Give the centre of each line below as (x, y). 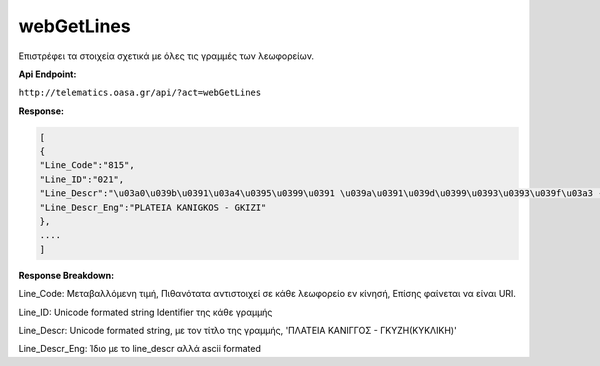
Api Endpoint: (47, 74)
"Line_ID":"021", (82, 179)
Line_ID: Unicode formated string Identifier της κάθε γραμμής (145, 312)
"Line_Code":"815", (87, 165)
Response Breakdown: (66, 275)
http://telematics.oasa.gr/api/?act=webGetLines (140, 93)
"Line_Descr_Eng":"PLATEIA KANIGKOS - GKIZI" (153, 207)
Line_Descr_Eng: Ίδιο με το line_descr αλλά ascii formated (140, 349)
